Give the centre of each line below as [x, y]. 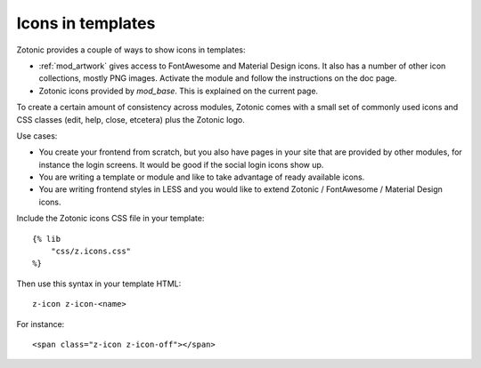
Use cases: [37, 136]
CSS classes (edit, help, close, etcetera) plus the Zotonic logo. [130, 119]
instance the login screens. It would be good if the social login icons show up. [181, 164]
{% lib [47, 239]
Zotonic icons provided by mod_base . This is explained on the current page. [179, 91]
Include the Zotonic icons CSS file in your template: [110, 219]
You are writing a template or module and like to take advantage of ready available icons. [202, 177]
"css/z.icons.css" [91, 252]
